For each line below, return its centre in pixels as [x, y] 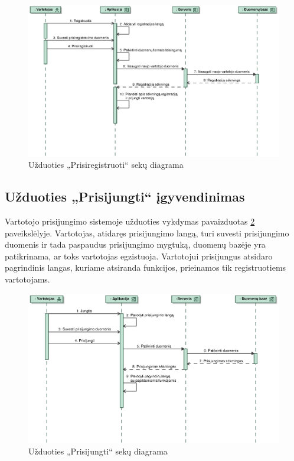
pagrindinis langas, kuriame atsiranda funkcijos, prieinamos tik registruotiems [146, 267]
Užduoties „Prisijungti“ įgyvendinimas [125, 197]
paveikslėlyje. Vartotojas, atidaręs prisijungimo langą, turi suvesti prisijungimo [147, 233]
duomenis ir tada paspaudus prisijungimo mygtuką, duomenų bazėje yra [135, 244]
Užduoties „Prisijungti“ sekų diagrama [98, 451]
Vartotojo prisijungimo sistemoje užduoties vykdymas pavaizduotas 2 [130, 221]
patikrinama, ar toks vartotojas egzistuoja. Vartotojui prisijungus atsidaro [139, 256]
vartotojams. [27, 279]
